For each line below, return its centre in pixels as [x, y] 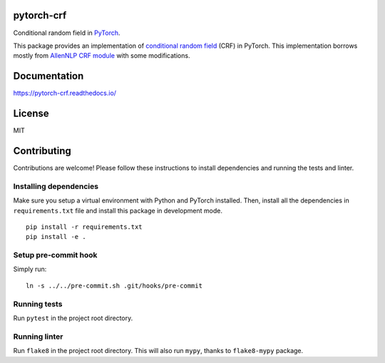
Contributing [42, 151]
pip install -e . [56, 237]
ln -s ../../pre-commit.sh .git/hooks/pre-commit [114, 286]
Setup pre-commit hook [55, 255]
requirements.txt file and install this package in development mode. [118, 210]
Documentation [48, 76]
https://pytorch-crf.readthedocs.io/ [65, 93]
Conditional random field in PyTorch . [67, 33]
